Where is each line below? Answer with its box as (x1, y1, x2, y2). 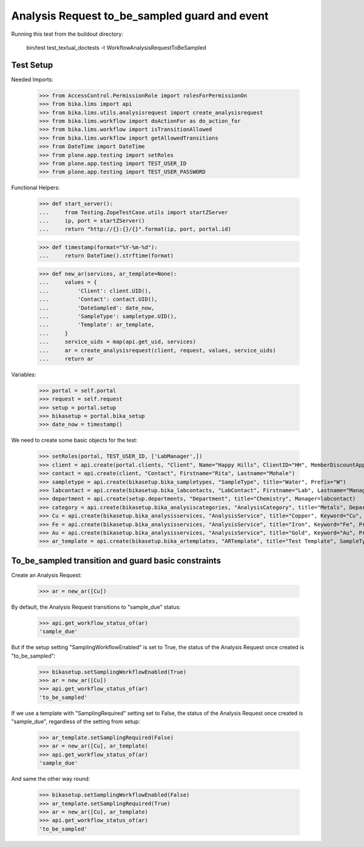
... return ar (39, 355, 94, 362)
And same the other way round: (11, 775, 90, 783)
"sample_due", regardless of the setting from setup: (11, 718, 141, 725)
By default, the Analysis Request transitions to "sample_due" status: (11, 603, 181, 610)
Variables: (11, 371, 36, 378)
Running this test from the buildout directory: (11, 30, 124, 38)
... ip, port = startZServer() (39, 217, 145, 224)
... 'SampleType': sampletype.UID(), (39, 312, 177, 320)
